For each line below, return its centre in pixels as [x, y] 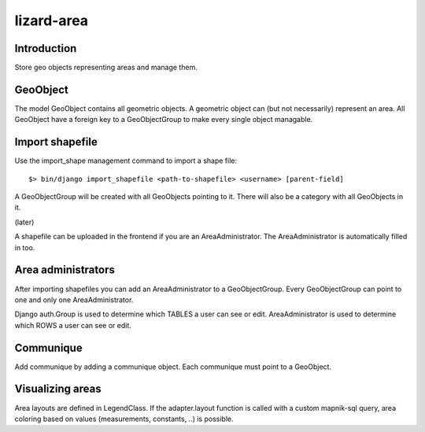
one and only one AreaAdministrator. [74, 300]
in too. [25, 247]
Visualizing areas [58, 389]
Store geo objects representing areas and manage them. [106, 68]
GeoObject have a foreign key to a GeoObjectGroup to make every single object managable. [164, 120]
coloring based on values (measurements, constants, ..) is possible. [124, 419]
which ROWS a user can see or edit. [73, 325]
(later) [24, 222]
